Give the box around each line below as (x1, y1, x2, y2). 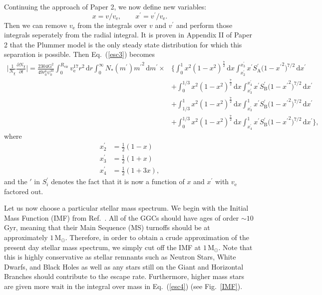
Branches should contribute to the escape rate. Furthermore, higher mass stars (4, 271, 245, 282)
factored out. (4, 186, 43, 196)
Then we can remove (4, 19, 67, 30)
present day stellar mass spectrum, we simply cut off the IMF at (4, 242, 201, 252)
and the (4, 176, 27, 187)
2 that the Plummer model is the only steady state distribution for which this (4, 39, 242, 49)
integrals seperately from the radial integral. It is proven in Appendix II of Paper (4, 29, 252, 40)
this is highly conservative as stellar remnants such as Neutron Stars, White (4, 252, 236, 262)
